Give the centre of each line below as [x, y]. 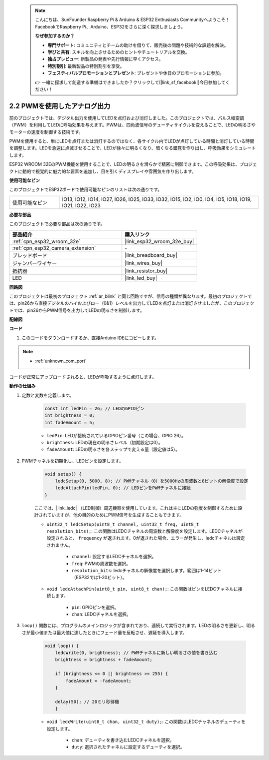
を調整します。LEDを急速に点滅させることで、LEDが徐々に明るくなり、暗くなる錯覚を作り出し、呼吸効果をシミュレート [133, 148]
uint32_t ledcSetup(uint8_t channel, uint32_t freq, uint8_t [123, 524]
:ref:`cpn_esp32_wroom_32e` [46, 241]
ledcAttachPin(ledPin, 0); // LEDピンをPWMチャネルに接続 [123, 488]
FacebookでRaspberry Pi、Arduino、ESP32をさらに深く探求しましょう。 [110, 26]
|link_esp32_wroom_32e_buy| [159, 241]
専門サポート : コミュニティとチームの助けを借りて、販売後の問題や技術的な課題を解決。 [138, 45]
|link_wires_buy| [144, 263]
